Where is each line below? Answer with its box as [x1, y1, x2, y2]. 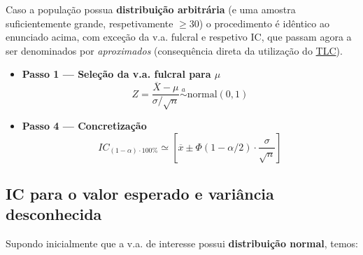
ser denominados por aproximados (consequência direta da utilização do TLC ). [6, 43, 343, 57]
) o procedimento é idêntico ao [199, 15, 330, 30]
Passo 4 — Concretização [22, 118, 147, 133]
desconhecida [6, 203, 102, 225]
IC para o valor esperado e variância [6, 183, 274, 204]
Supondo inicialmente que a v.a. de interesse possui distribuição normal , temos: [6, 236, 358, 251]
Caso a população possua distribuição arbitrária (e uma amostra [6, 2, 296, 16]
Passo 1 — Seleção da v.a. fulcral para [22, 67, 211, 81]
